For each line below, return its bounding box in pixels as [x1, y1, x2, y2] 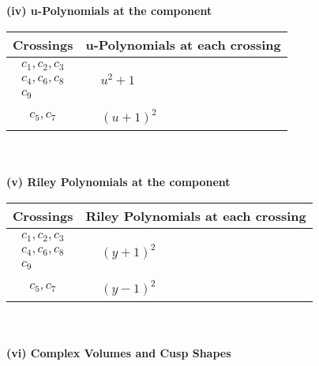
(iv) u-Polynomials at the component [6, 2, 212, 18]
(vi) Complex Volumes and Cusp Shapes [6, 345, 231, 361]
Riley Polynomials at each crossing [85, 206, 306, 225]
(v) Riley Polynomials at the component [6, 174, 231, 190]
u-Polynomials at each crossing [85, 35, 281, 54]
